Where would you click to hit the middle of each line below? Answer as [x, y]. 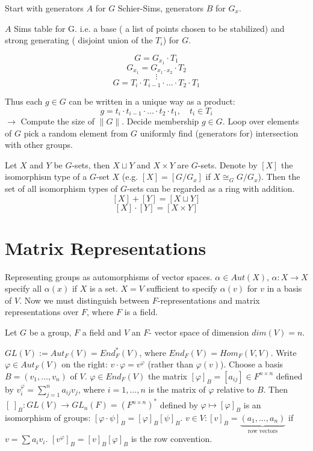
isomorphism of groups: [48, 417]
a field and [102, 332]
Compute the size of [57, 121]
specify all [23, 288]
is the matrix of [177, 389]
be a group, [50, 332]
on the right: [85, 364]
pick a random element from [76, 133]
